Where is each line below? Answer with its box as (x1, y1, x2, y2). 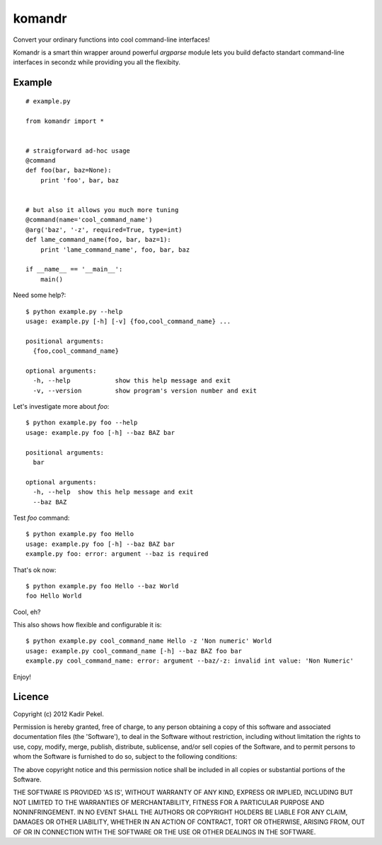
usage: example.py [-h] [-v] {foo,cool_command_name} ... (25, 317, 231, 325)
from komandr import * (25, 117, 105, 125)
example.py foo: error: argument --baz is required (25, 550, 209, 558)
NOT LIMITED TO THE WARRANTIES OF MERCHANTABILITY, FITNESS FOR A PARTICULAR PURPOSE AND (13, 798, 325, 806)
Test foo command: (13, 513, 70, 522)
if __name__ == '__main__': (25, 265, 123, 274)
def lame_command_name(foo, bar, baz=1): (25, 235, 171, 244)
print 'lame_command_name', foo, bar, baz (40, 245, 190, 254)
